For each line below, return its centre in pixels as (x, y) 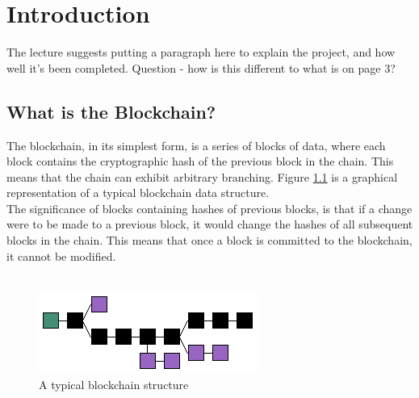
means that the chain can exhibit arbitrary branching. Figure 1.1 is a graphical (202, 176)
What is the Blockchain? (111, 111)
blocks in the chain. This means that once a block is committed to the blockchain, (209, 240)
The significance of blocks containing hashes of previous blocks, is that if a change (209, 208)
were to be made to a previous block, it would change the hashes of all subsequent (210, 224)
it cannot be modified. (61, 256)
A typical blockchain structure (114, 385)
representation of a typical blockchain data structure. (138, 193)
